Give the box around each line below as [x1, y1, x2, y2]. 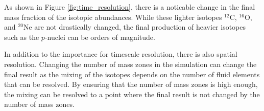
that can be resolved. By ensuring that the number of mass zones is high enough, [4, 79, 258, 90]
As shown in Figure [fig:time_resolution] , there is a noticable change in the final [4, 2, 255, 12]
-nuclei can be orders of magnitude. [44, 31, 155, 42]
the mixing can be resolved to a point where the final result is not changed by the [4, 88, 260, 99]
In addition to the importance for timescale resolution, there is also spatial [4, 49, 237, 59]
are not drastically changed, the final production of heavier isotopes [34, 21, 246, 32]
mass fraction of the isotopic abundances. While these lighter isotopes [4, 11, 222, 22]
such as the [4, 31, 39, 42]
